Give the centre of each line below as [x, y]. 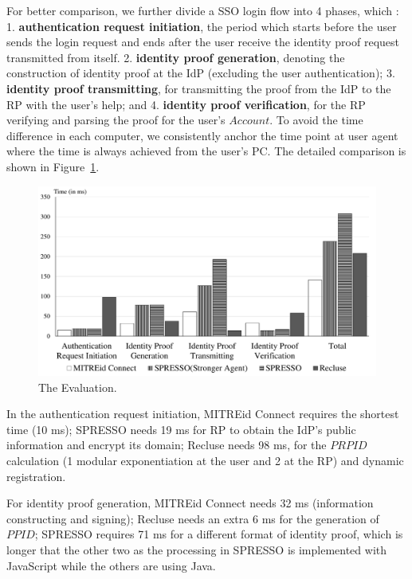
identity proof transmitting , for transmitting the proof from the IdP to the [199, 88]
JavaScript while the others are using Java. [111, 565]
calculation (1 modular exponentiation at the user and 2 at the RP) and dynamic [205, 460]
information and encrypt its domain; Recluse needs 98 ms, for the [167, 445]
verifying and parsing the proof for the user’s [116, 120]
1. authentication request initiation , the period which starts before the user [202, 26]
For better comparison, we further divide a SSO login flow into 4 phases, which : [203, 10]
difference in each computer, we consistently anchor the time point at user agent [202, 135]
